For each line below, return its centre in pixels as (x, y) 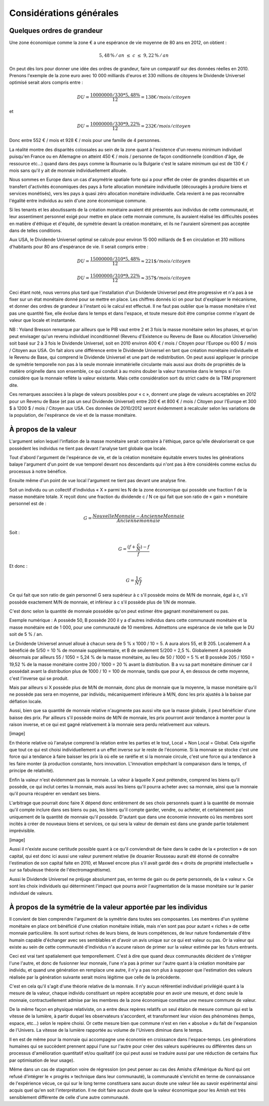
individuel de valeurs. (31, 893)
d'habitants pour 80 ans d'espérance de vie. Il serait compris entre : (79, 246)
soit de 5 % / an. (26, 634)
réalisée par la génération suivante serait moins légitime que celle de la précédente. (95, 977)
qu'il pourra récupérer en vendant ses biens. (55, 794)
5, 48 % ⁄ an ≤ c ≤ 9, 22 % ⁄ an (134, 56)
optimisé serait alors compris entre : (46, 83)
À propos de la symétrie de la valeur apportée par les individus (108, 907)
